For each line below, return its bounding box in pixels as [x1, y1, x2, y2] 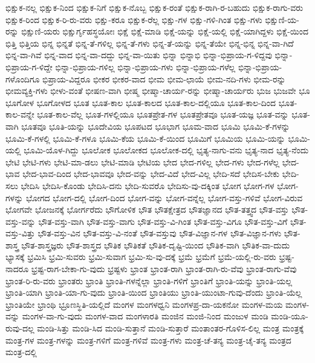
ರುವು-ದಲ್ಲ [5, 322, 34, 335]
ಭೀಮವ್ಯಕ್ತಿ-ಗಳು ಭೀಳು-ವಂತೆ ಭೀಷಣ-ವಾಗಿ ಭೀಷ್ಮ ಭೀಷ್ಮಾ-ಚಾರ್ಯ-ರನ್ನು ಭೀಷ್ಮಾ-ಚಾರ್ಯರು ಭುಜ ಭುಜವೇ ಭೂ [5, 84, 310, 97]
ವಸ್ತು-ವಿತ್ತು [5, 227, 35, 239]
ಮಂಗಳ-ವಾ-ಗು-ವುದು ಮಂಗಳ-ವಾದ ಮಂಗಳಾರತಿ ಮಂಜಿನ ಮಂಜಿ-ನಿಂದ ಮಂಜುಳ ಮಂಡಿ [22, 310, 268, 322]
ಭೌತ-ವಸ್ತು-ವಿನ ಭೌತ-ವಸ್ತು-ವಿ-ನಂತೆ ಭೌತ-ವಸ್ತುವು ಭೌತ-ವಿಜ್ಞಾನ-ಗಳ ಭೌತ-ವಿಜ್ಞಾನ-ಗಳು [37, 227, 282, 239]
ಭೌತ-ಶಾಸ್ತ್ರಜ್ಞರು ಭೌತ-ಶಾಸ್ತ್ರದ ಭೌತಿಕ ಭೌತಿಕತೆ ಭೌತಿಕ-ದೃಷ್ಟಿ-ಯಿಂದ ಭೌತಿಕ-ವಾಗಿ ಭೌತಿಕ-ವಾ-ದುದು [21, 238, 290, 251]
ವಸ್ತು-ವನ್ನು [5, 215, 36, 227]
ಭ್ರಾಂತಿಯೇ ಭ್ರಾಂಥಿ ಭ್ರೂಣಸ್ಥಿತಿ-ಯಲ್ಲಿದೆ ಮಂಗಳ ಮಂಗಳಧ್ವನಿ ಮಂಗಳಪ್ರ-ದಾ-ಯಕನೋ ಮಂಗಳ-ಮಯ [5, 298, 283, 310]
